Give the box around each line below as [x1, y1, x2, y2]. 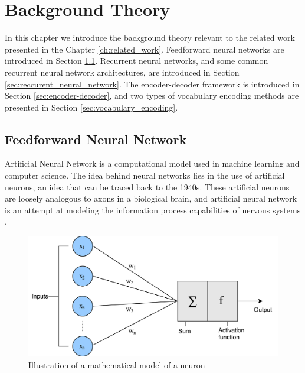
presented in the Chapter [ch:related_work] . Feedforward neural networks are [5, 43, 284, 55]
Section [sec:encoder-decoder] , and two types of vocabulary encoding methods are [5, 89, 299, 102]
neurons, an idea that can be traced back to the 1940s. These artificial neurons [5, 180, 290, 193]
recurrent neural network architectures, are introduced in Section [5, 66, 240, 78]
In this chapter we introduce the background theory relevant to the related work [5, 31, 295, 44]
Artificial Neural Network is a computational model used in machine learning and [5, 157, 300, 170]
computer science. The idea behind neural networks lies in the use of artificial [5, 169, 285, 181]
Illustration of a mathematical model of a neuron [28, 358, 205, 371]
